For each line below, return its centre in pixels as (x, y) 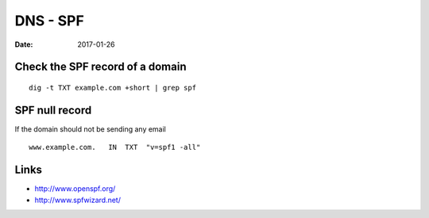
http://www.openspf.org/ (75, 189)
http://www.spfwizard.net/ (77, 200)
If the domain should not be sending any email (91, 129)
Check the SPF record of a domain (100, 67)
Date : (24, 44)
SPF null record (53, 110)
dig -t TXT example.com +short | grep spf (113, 88)
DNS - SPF (50, 21)
